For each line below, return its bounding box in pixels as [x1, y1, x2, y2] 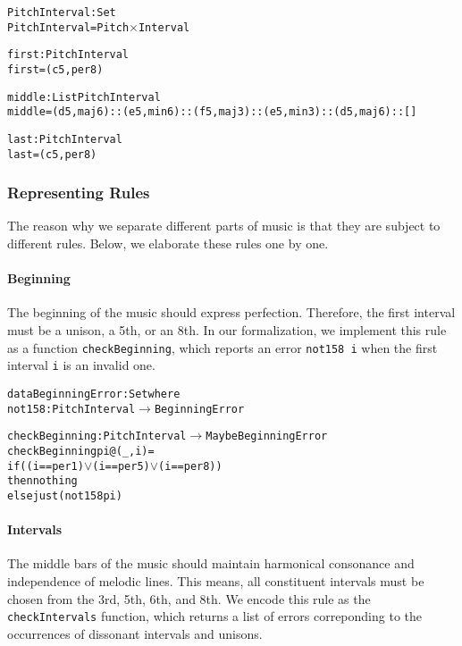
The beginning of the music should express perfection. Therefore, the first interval [7, 303, 456, 322]
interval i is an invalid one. [7, 356, 155, 374]
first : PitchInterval [7, 48, 130, 62]
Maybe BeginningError [206, 430, 328, 443]
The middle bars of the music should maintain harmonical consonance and [7, 554, 415, 573]
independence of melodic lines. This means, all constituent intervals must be [7, 571, 424, 590]
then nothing [7, 474, 78, 488]
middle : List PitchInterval [7, 90, 161, 104]
